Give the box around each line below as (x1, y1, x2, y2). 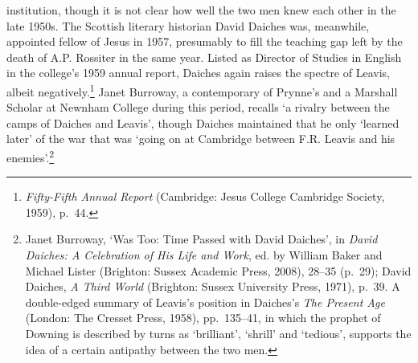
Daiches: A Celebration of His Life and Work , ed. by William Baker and (25, 247, 383, 263)
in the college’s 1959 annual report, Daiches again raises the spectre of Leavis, (6, 64, 390, 81)
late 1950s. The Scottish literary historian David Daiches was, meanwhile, (6, 17, 370, 34)
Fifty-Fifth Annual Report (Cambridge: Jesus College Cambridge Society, (25, 188, 385, 205)
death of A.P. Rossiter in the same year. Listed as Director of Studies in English (6, 48, 402, 65)
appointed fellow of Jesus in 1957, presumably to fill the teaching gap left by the (6, 33, 403, 50)
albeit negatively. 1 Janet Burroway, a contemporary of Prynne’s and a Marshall (6, 80, 398, 100)
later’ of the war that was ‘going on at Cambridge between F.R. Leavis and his (6, 130, 395, 147)
